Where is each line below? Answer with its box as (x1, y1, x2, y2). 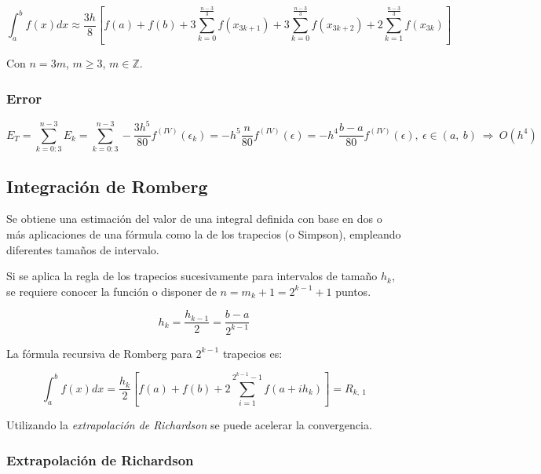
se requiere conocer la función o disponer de (6, 283, 217, 299)
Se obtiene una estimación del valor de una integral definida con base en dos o (6, 210, 382, 227)
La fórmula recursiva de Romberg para (6, 345, 192, 361)
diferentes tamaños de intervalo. (6, 241, 159, 257)
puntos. (335, 283, 371, 299)
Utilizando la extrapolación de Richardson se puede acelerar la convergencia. (6, 417, 372, 433)
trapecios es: (222, 345, 283, 361)
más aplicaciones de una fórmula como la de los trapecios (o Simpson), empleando (6, 225, 401, 242)
